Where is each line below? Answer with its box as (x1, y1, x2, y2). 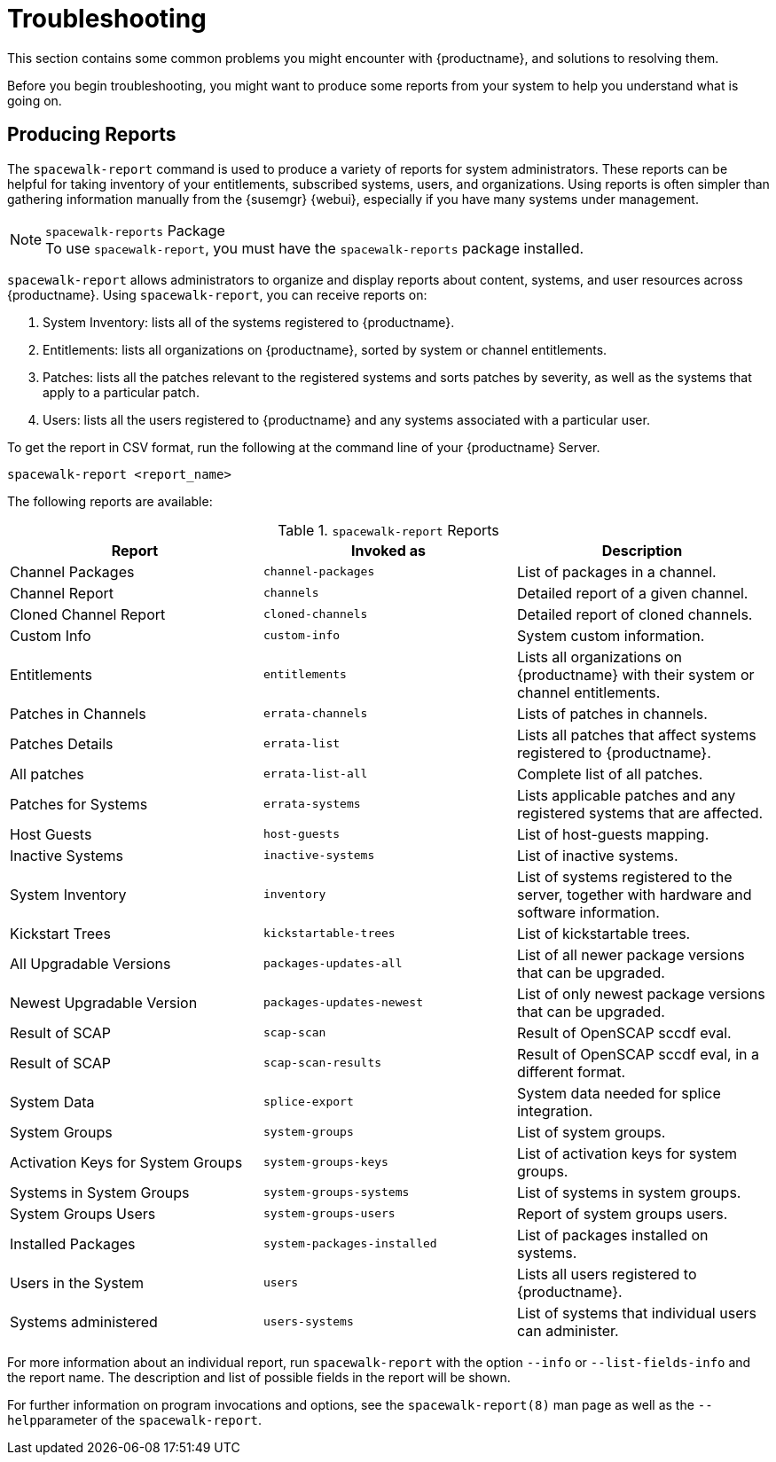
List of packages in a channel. (516, 562, 717, 581)
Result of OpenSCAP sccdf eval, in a (516, 1044, 759, 1063)
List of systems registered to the (516, 867, 733, 886)
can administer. (516, 1321, 619, 1340)
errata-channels (263, 707, 368, 721)
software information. (516, 903, 660, 921)
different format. (516, 1062, 626, 1081)
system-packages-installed (263, 1237, 437, 1251)
